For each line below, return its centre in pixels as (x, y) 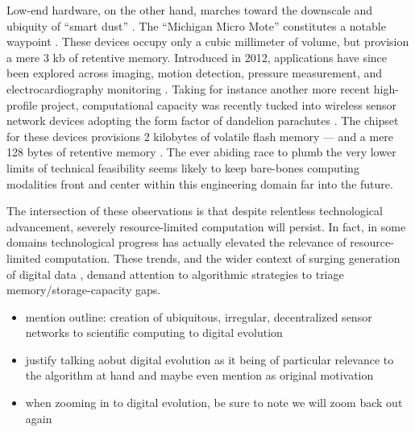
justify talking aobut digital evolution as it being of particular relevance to (210, 359)
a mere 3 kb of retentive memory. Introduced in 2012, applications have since (197, 57)
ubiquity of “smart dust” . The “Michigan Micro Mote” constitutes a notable (196, 25)
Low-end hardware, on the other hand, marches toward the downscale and (189, 10)
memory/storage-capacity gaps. (84, 290)
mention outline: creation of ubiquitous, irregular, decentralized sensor (199, 316)
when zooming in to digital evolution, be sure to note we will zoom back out (214, 403)
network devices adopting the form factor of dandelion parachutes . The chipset (203, 120)
